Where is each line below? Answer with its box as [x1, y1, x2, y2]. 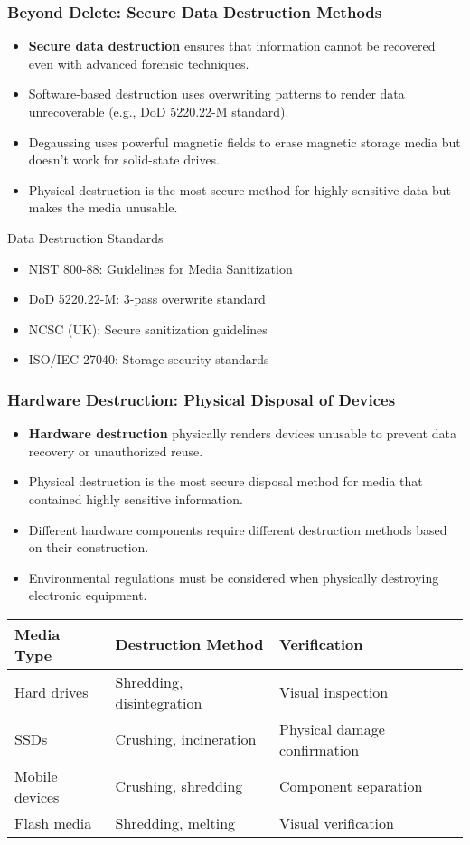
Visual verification [279, 812, 394, 833]
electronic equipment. [28, 586, 147, 605]
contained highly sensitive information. [28, 489, 243, 508]
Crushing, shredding [115, 775, 243, 797]
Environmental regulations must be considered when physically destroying [28, 568, 439, 587]
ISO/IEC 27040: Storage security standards [28, 350, 269, 369]
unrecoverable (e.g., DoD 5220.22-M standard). [28, 102, 289, 120]
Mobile [14, 765, 58, 786]
